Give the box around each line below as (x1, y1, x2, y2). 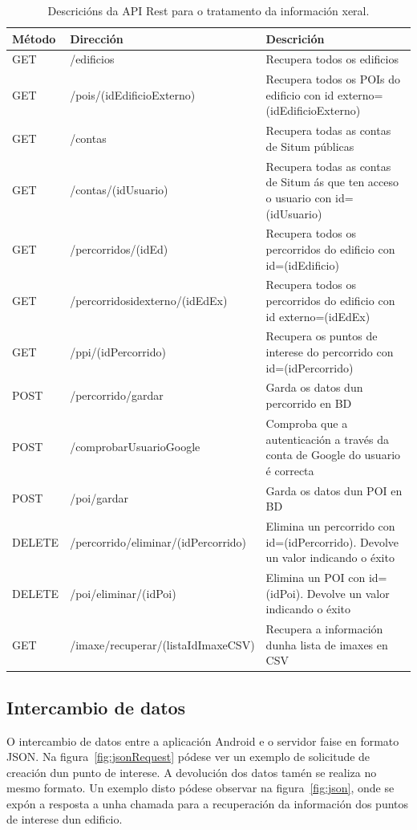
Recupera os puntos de (265, 328, 378, 344)
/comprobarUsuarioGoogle (70, 438, 200, 455)
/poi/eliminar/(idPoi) (70, 584, 176, 601)
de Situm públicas (265, 137, 354, 154)
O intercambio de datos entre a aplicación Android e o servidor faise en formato (6, 732, 399, 749)
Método (12, 30, 56, 47)
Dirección (70, 30, 123, 47)
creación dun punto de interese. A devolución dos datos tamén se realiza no (6, 763, 377, 780)
